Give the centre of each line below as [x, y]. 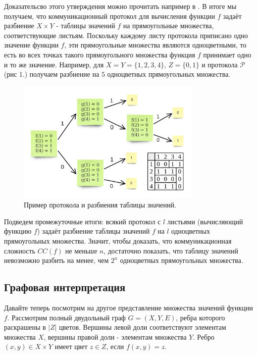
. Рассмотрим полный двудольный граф [66, 317]
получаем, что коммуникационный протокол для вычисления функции [110, 16]
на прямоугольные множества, [168, 25]
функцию [18, 231]
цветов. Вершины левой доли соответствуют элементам [143, 327]
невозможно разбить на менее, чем [56, 260]
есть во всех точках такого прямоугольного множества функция [100, 54]
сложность [20, 250]
